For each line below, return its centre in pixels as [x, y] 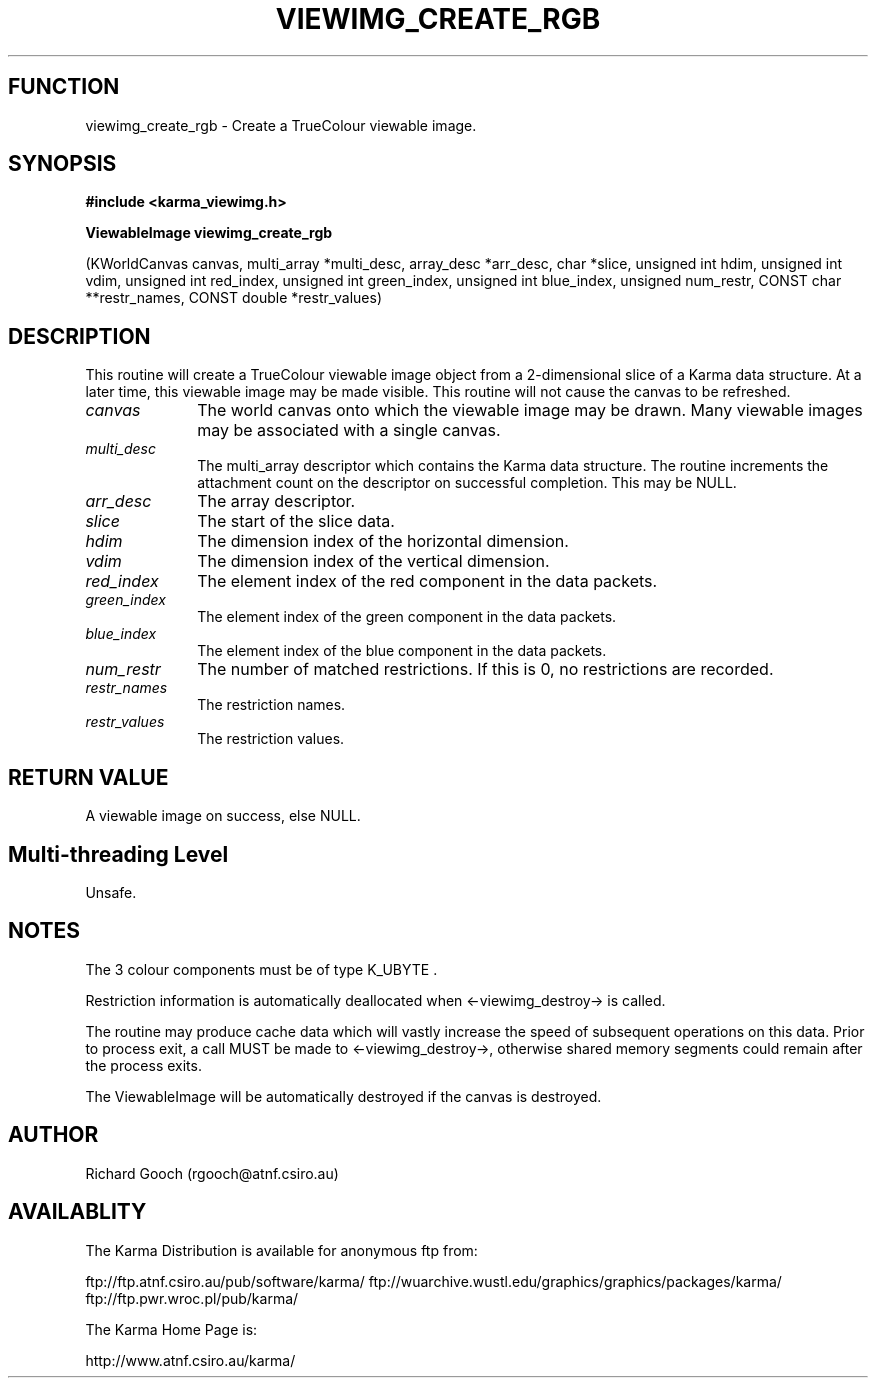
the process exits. [143, 1065]
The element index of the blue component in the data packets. [402, 651]
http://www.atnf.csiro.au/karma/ [190, 1360]
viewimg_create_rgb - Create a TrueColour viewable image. [281, 125]
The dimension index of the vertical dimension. [373, 561]
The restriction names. [271, 705]
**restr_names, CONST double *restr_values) [234, 298]
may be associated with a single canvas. [349, 430]
